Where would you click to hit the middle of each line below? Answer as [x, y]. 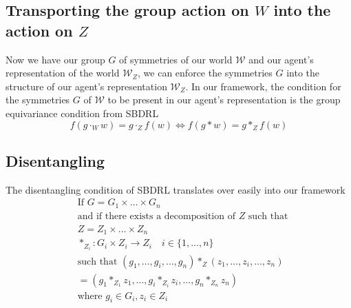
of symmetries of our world [176, 59]
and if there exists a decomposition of [156, 216]
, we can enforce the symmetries [205, 73]
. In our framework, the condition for [263, 86]
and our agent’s [281, 59]
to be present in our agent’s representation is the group [224, 100]
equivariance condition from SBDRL [82, 113]
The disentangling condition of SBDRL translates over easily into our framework [175, 189]
